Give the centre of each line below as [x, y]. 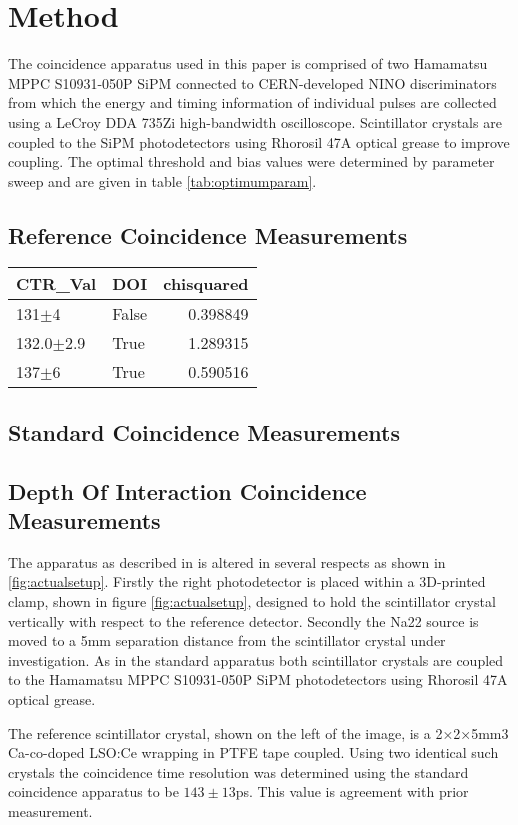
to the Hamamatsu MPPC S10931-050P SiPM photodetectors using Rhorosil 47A [258, 679]
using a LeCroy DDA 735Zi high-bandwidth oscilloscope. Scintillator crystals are [255, 121]
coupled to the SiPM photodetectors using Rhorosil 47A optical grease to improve [259, 141]
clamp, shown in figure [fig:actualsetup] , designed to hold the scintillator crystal [252, 601]
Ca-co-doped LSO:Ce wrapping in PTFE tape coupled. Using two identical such [253, 752]
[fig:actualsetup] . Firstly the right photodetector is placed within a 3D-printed [247, 581]
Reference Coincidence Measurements [208, 234]
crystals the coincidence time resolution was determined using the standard [238, 771]
